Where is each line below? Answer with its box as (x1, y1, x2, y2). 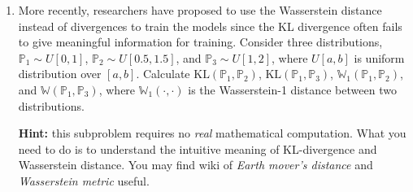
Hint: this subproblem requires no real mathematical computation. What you (18, 124, 406, 142)
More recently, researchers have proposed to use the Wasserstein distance (18, 2, 382, 18)
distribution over (18, 65, 102, 82)
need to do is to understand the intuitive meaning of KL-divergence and (18, 140, 377, 157)
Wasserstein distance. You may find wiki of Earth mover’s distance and (18, 156, 373, 173)
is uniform (354, 49, 405, 66)
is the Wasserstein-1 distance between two (188, 81, 397, 98)
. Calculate (136, 65, 190, 82)
